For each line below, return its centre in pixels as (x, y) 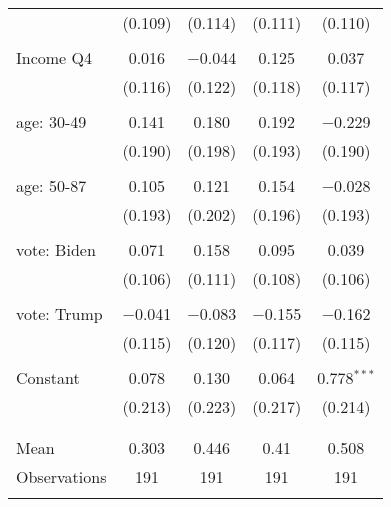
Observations (61, 476)
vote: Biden (56, 249)
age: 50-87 (51, 185)
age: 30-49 (51, 121)
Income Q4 (54, 57)
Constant (48, 377)
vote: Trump (59, 313)
